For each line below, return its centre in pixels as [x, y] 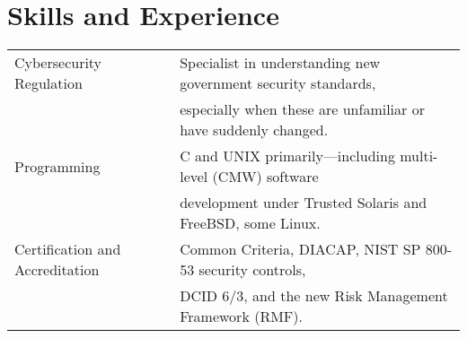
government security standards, [278, 83]
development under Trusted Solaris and [304, 203]
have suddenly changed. [254, 130]
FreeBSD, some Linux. [250, 223]
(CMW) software [265, 177]
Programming [57, 166]
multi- [419, 156]
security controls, [252, 270]
